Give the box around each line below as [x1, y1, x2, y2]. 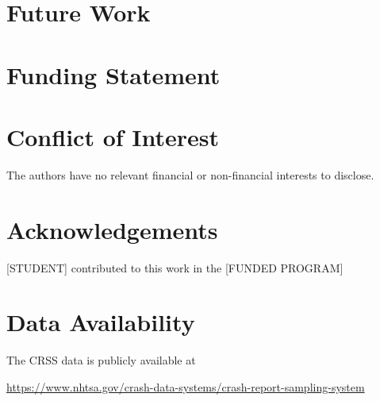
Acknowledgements [6, 213, 218, 245]
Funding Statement [6, 58, 221, 91]
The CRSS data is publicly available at [6, 352, 196, 368]
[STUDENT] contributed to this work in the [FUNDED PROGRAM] [6, 259, 344, 276]
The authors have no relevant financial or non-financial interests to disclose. [6, 166, 374, 183]
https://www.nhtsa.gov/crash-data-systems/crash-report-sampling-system [6, 378, 365, 395]
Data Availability [6, 306, 195, 338]
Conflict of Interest [6, 120, 220, 152]
